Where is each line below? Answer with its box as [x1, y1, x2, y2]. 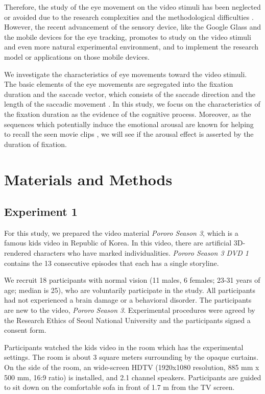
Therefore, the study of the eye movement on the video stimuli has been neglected [4, 2, 261, 12]
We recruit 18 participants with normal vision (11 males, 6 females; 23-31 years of [4, 275, 260, 285]
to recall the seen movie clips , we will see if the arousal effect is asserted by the [4, 129, 254, 139]
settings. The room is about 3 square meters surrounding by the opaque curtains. [4, 352, 258, 362]
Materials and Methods [4, 168, 173, 189]
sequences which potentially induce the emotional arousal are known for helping [4, 118, 254, 129]
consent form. [4, 325, 46, 335]
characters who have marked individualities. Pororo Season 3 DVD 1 [33, 248, 249, 258]
